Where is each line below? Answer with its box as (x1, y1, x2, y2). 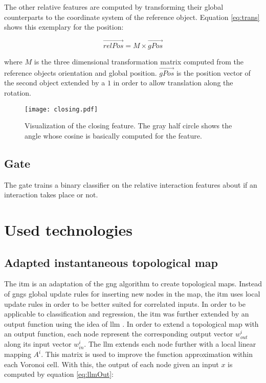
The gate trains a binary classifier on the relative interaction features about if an (4, 179, 257, 190)
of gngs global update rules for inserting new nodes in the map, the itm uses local (4, 288, 260, 299)
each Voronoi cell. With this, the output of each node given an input (4, 358, 219, 369)
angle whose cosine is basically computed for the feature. (25, 130, 202, 141)
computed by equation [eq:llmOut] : (4, 369, 114, 379)
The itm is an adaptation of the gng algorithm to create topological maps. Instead (4, 278, 262, 289)
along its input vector (4, 338, 72, 349)
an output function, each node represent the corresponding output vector (4, 328, 233, 339)
